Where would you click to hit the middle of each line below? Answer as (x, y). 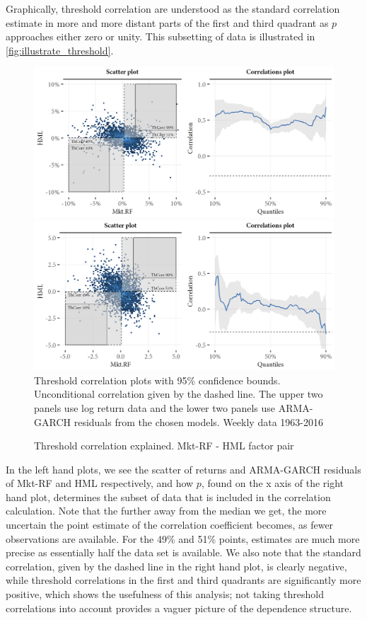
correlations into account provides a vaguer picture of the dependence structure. (179, 608)
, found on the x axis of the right (273, 483)
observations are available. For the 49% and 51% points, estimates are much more (183, 538)
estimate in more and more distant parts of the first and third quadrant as (167, 22)
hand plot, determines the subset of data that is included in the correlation (168, 496)
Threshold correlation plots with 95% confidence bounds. (157, 380)
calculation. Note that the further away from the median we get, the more (166, 511)
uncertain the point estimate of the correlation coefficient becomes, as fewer (170, 525)
